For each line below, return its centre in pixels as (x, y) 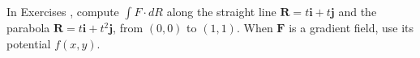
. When (255, 27)
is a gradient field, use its (351, 27)
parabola (28, 27)
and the (358, 11)
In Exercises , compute (63, 11)
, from (128, 27)
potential (29, 43)
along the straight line (221, 11)
